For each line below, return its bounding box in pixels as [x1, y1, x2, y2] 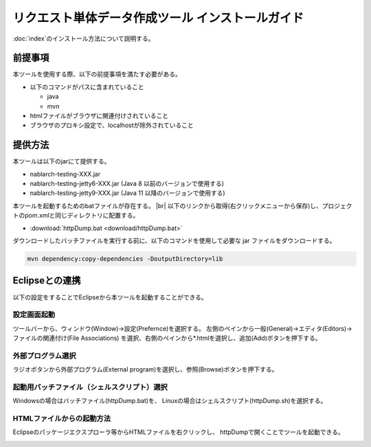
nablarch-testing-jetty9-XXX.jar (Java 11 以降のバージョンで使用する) [30, 189, 226, 197]
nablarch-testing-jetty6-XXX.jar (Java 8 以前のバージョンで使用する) [30, 179, 225, 188]
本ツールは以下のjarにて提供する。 [12, 157, 111, 165]
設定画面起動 [12, 310, 56, 319]
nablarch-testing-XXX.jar [30, 170, 101, 178]
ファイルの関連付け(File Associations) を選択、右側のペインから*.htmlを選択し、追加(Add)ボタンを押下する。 [12, 334, 322, 343]
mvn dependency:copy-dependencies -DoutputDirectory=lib [27, 255, 223, 263]
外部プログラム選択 [12, 351, 76, 360]
